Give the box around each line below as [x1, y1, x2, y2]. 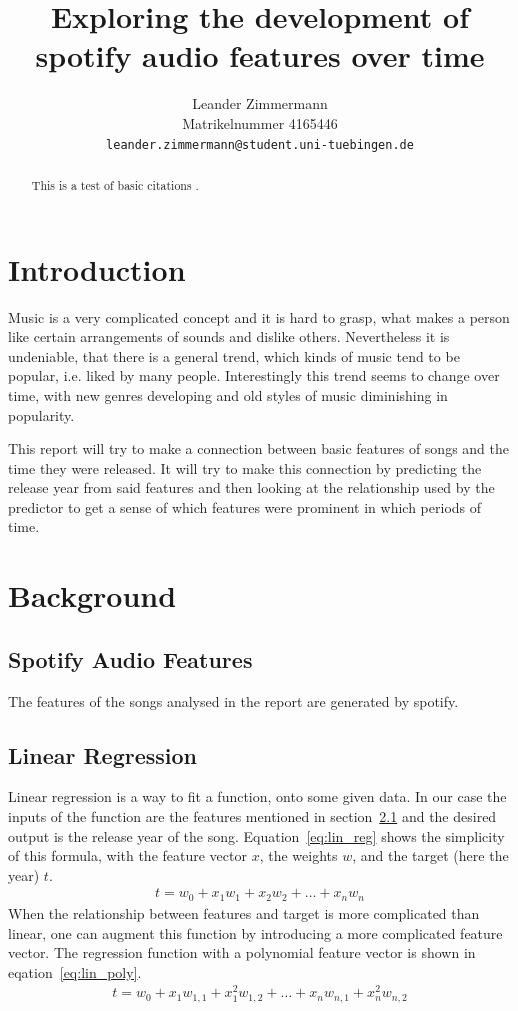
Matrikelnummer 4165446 [182, 112, 338, 133]
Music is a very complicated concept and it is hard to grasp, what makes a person [8, 306, 510, 327]
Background [8, 575, 177, 616]
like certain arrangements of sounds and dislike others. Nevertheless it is [8, 326, 450, 347]
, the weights [259, 845, 338, 866]
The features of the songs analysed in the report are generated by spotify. [8, 690, 459, 711]
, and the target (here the [352, 845, 509, 866]
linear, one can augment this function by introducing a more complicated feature [8, 922, 503, 943]
